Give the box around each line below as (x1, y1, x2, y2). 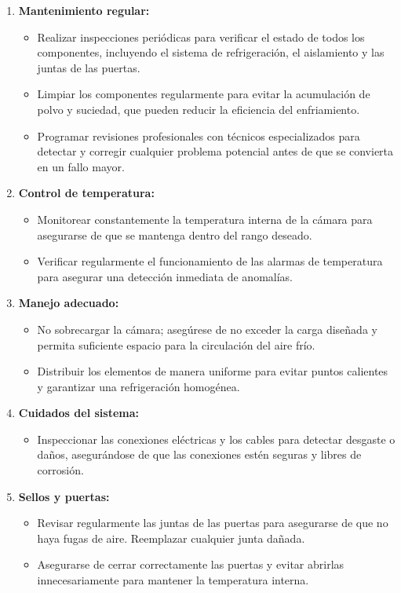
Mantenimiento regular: (18, 2, 150, 18)
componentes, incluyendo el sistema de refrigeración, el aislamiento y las (37, 44, 385, 60)
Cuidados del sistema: (18, 404, 139, 421)
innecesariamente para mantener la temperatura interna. (37, 572, 309, 588)
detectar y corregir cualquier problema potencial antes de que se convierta (37, 143, 394, 159)
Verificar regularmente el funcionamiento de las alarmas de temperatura (37, 253, 383, 269)
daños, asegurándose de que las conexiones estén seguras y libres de (37, 446, 362, 463)
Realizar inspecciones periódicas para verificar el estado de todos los (37, 28, 365, 45)
